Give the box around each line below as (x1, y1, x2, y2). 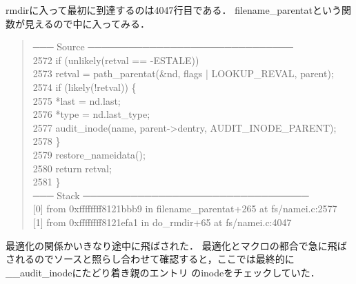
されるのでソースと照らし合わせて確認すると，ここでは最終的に (6, 252, 295, 266)
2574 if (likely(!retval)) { (32, 79, 137, 94)
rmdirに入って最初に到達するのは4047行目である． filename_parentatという (6, 3, 342, 17)
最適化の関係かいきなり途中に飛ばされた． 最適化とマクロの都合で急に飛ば (6, 238, 347, 252)
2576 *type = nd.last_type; (32, 107, 150, 121)
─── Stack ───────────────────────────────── (32, 187, 309, 202)
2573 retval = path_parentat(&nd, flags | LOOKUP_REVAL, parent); (32, 66, 334, 81)
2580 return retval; (32, 161, 112, 175)
